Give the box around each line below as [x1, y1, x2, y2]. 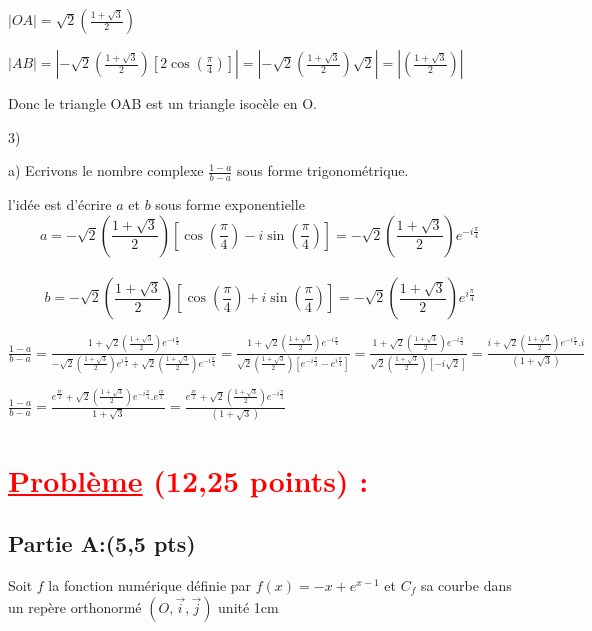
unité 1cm [218, 596, 279, 617]
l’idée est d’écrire [8, 194, 112, 215]
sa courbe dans [420, 575, 512, 596]
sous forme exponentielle [155, 194, 305, 215]
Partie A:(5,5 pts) [8, 528, 196, 559]
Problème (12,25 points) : [8, 459, 369, 500]
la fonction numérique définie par [48, 575, 252, 596]
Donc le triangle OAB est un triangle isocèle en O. [8, 93, 317, 113]
